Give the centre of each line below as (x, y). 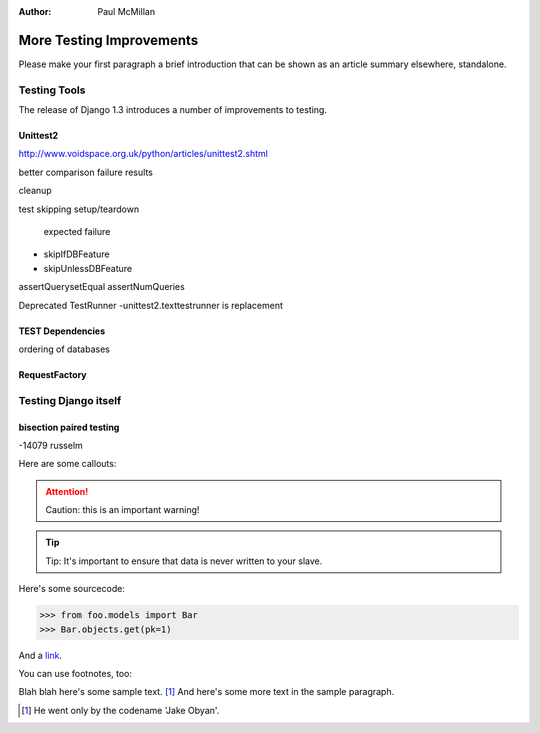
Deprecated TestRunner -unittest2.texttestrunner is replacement (151, 305)
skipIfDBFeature (76, 254)
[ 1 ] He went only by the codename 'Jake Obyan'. (120, 710)
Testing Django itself (70, 400)
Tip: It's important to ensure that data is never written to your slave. (184, 561)
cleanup (35, 191)
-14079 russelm (51, 445)
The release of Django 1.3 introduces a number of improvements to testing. (172, 110)
